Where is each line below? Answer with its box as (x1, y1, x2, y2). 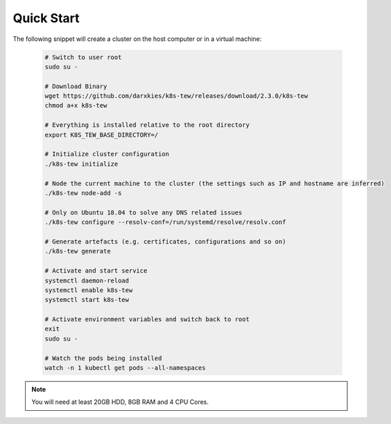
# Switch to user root (44, 53, 122, 61)
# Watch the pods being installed (44, 354, 162, 362)
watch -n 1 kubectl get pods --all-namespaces (44, 364, 206, 372)
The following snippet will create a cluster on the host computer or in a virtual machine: (12, 35, 262, 43)
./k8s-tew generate (44, 247, 111, 255)
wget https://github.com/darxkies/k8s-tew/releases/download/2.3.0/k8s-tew (44, 92, 309, 100)
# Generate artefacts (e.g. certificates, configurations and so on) (44, 237, 286, 246)
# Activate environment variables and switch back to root (44, 316, 250, 323)
